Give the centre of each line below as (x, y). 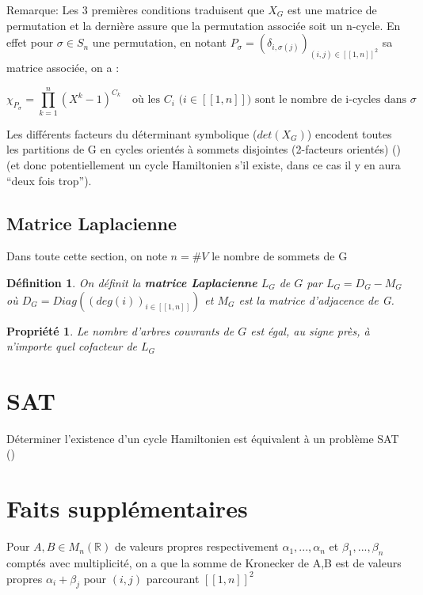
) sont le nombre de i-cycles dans (327, 100)
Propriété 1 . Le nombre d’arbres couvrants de (120, 330)
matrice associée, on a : (63, 68)
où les (146, 100)
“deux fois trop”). (49, 180)
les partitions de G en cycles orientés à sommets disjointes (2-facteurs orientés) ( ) (204, 149)
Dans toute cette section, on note (87, 256)
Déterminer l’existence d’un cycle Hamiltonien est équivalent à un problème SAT (203, 438)
